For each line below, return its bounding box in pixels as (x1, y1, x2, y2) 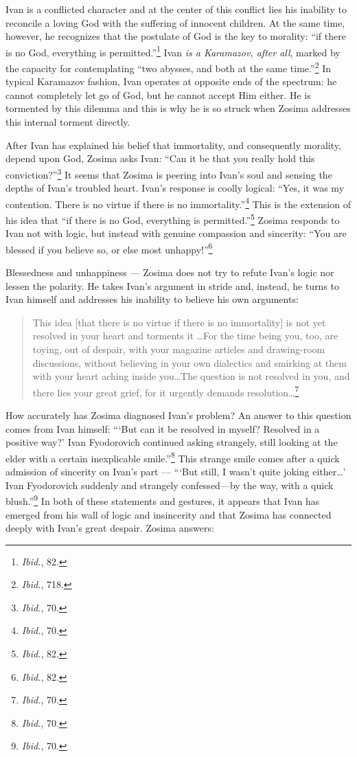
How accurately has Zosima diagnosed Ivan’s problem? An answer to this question (5, 408, 352, 422)
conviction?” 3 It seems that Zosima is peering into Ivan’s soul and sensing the (5, 165, 332, 181)
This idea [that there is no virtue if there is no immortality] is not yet (32, 315, 326, 329)
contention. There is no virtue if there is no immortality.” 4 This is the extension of (5, 194, 351, 211)
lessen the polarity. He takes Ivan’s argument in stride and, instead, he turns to (5, 278, 340, 293)
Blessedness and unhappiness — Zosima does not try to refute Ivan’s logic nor (5, 265, 334, 280)
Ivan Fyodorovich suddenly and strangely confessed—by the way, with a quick (5, 477, 334, 492)
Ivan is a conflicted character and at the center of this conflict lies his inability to (5, 2, 347, 16)
